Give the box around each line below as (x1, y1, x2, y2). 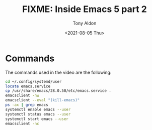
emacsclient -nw (5, 93, 39, 98)
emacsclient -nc (5, 121, 39, 126)
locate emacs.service (5, 84, 51, 89)
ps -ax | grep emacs (5, 102, 49, 107)
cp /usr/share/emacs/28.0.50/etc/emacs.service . (5, 88, 112, 93)
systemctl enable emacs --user (5, 107, 71, 112)
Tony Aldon (72, 20, 97, 26)
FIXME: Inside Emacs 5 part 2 (22, 4, 147, 15)
